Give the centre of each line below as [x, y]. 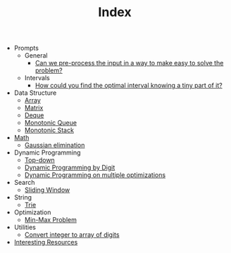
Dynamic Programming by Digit [70, 168]
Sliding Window [47, 190]
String [23, 197]
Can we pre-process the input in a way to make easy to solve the [129, 63]
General [36, 56]
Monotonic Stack [49, 130]
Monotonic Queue [51, 123]
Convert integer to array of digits [72, 235]
